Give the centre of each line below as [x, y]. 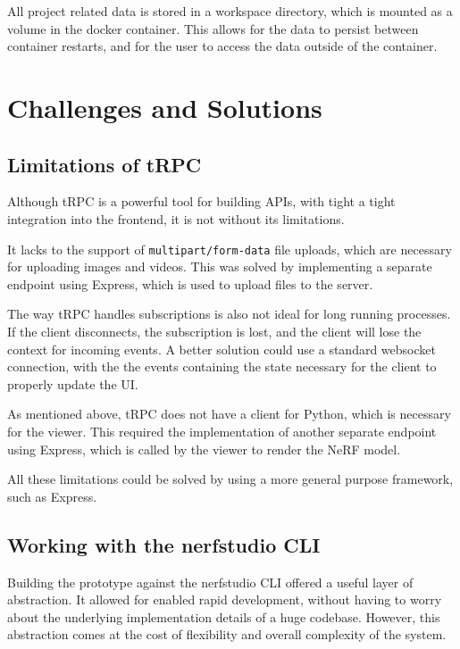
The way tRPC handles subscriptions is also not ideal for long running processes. [229, 314]
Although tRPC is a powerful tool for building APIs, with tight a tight [201, 201]
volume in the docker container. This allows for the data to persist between [213, 28]
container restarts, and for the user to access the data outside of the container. [222, 46]
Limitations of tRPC [105, 164]
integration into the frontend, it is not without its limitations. [176, 218]
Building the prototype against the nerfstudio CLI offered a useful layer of [210, 582]
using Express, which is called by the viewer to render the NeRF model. [204, 449]
